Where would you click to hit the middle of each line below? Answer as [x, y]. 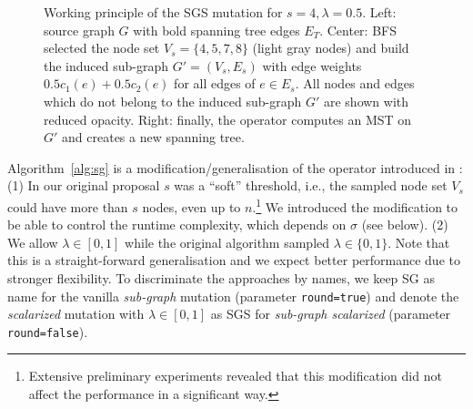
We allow [33, 242]
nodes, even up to [191, 206]
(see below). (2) [405, 225]
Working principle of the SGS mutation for [163, 12]
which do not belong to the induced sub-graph [173, 101]
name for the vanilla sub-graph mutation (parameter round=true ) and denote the [233, 296]
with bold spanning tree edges [216, 30]
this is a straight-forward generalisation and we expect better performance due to [234, 260]
